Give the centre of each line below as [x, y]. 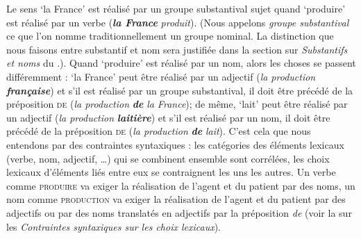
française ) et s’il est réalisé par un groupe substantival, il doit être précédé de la [180, 90]
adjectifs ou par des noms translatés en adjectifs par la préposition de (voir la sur [179, 212]
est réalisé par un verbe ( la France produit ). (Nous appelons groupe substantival [178, 22]
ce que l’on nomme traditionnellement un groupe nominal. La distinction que [170, 36]
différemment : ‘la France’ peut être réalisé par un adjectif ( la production [161, 76]
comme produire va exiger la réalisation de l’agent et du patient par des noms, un [181, 185]
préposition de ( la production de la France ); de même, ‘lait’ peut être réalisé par [177, 104]
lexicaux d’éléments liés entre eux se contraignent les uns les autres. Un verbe [171, 172]
